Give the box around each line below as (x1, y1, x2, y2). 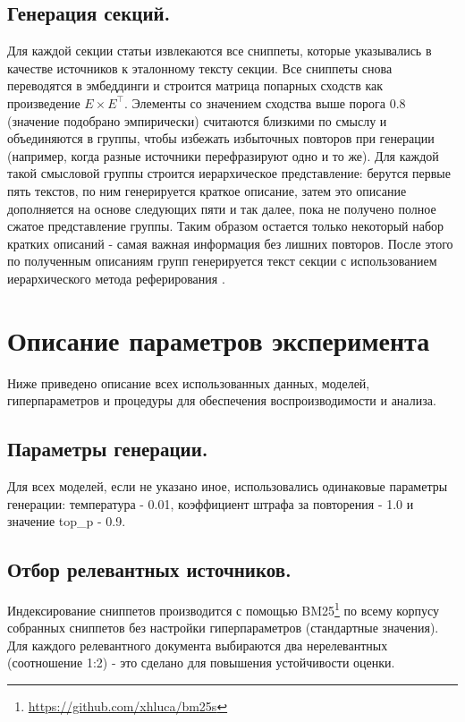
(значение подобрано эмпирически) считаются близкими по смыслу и (7, 111, 387, 130)
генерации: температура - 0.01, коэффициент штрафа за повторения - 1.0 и (7, 494, 414, 513)
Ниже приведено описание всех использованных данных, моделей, (7, 373, 370, 392)
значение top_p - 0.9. (7, 512, 126, 531)
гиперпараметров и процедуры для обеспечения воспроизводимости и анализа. (7, 391, 436, 410)
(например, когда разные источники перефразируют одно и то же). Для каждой (7, 146, 439, 165)
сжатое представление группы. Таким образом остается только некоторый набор (7, 217, 444, 235)
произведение (7, 93, 80, 112)
